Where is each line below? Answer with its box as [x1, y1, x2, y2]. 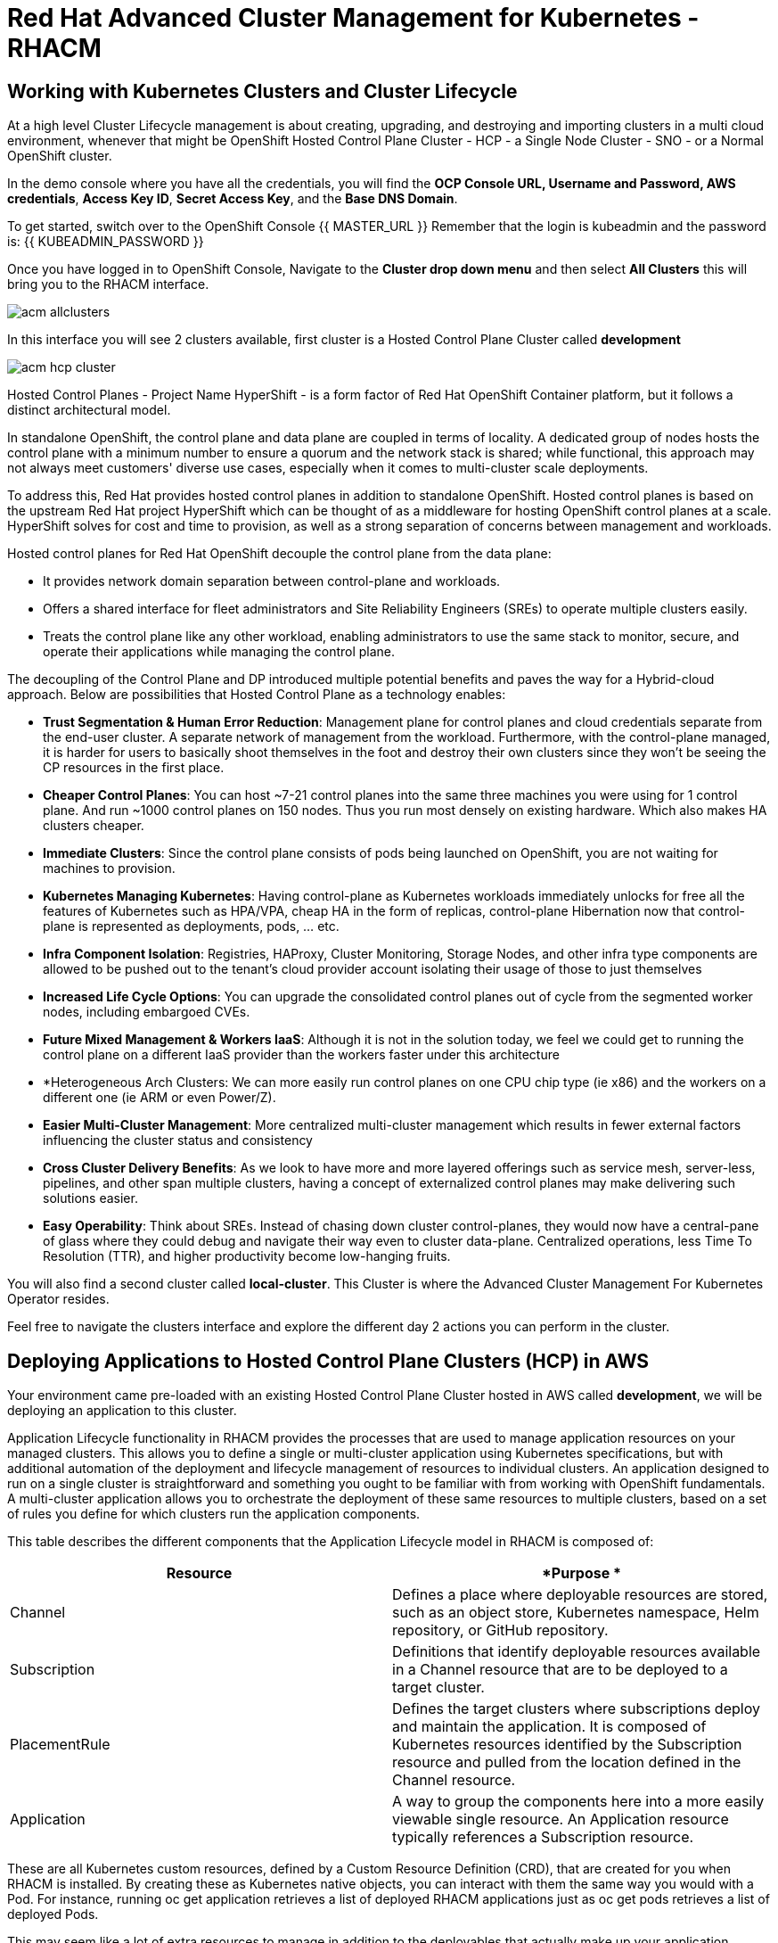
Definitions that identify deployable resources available [392, 1642, 761, 1661]
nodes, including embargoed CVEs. [43, 1004, 250, 1020]
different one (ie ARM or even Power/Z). [43, 1090, 276, 1106]
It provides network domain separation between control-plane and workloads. [43, 573, 501, 589]
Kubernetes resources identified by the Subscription [392, 1735, 742, 1754]
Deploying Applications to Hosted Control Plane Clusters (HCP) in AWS [7, 1349, 650, 1372]
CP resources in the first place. [43, 760, 225, 776]
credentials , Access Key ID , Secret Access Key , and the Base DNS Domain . [7, 191, 458, 207]
